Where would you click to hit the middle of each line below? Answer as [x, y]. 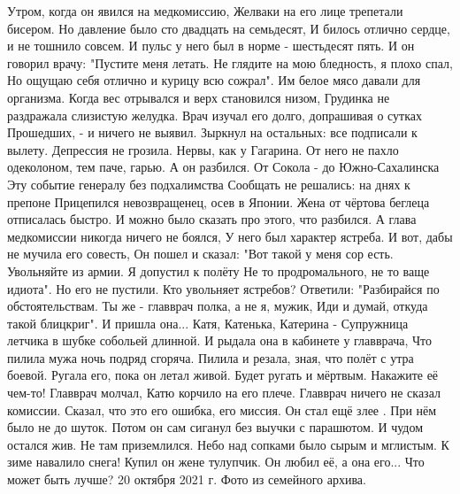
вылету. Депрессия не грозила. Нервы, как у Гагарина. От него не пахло [203, 149]
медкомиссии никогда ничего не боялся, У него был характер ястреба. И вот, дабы [230, 236]
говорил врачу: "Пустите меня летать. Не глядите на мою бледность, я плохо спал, [230, 62]
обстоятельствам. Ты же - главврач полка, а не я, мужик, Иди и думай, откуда [218, 306]
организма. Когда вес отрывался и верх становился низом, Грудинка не [199, 97]
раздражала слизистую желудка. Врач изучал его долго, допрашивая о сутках [215, 115]
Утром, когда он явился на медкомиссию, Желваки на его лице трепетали [205, 11]
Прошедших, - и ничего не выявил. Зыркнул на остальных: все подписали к [212, 132]
